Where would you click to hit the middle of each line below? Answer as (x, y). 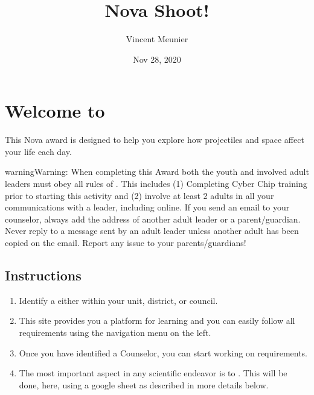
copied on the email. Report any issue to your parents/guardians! (126, 242)
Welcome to (55, 111)
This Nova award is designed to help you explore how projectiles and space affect (155, 140)
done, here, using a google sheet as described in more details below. (144, 384)
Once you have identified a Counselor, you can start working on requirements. (163, 352)
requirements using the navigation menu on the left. (115, 332)
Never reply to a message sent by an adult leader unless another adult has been (152, 231)
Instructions (43, 275)
